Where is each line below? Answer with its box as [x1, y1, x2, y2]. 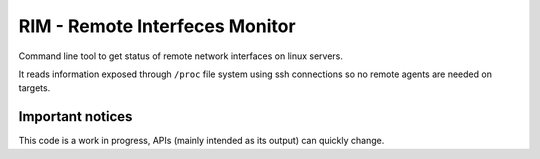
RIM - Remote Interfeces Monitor [18, 15, 296, 37]
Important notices [18, 108, 133, 125]
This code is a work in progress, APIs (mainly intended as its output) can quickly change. [18, 135, 385, 147]
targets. [18, 82, 51, 94]
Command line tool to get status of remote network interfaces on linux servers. [18, 50, 344, 62]
